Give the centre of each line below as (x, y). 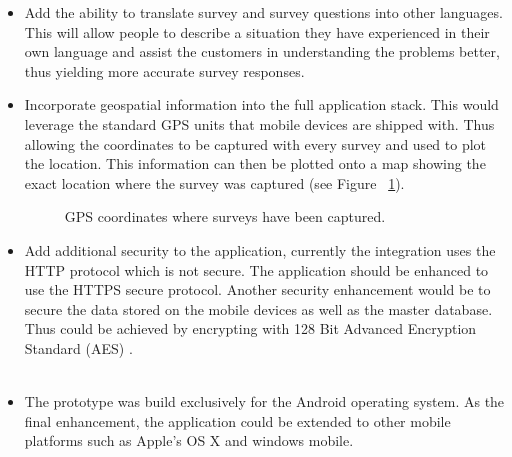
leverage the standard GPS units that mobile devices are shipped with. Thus (259, 123)
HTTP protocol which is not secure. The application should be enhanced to (256, 269)
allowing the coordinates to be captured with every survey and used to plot (255, 143)
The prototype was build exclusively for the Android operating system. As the (264, 401)
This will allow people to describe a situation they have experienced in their (257, 31)
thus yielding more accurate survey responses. (164, 70)
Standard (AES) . (78, 347)
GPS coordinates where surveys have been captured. (225, 216)
